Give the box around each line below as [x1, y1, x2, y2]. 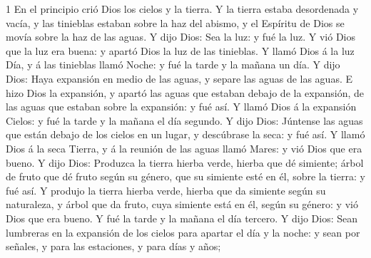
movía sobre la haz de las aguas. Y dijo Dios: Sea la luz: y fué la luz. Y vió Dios [6, 29, 355, 44]
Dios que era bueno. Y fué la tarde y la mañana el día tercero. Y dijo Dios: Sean [6, 210, 358, 225]
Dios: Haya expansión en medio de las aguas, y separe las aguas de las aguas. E [6, 71, 353, 86]
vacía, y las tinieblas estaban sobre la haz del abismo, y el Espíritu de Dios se [6, 15, 345, 30]
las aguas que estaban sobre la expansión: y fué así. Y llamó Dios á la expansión [6, 99, 357, 114]
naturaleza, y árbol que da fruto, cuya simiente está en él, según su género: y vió [6, 197, 358, 212]
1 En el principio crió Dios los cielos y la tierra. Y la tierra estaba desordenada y [6, 1, 359, 16]
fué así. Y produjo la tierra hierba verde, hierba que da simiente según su [6, 182, 326, 197]
